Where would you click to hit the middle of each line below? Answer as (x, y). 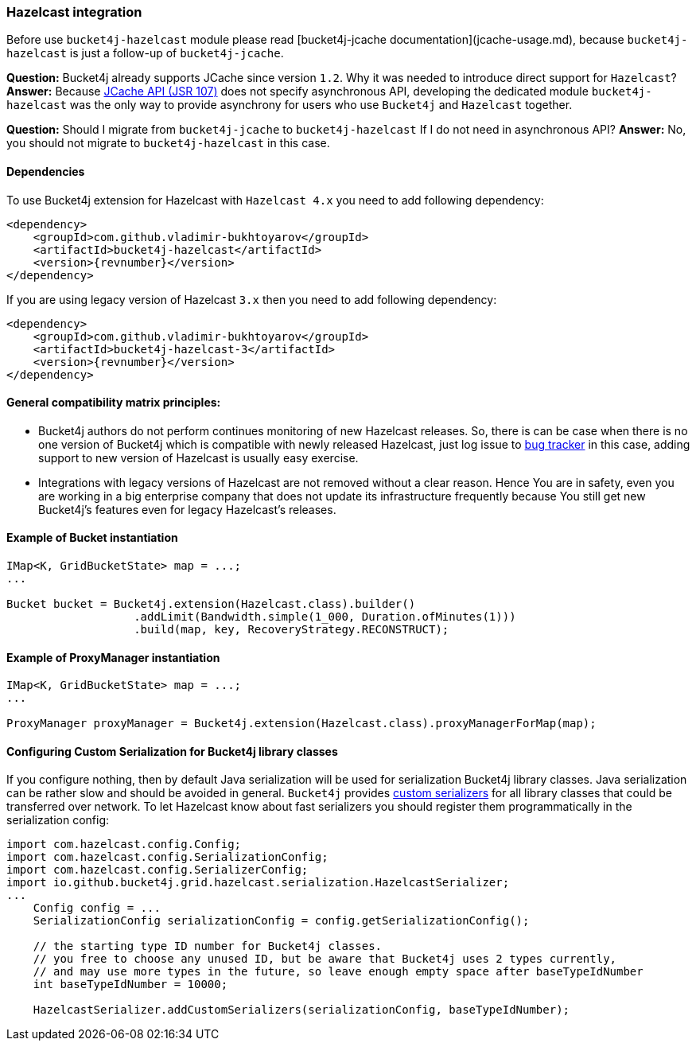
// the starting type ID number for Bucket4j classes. (208, 946)
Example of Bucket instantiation (92, 538)
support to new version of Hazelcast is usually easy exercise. (198, 457)
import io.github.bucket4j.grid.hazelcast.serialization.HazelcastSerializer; (258, 883)
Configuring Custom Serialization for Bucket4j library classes (172, 751)
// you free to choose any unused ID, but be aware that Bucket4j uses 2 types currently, (325, 959)
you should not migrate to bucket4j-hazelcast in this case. (168, 143)
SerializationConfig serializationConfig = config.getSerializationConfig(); (281, 921)
